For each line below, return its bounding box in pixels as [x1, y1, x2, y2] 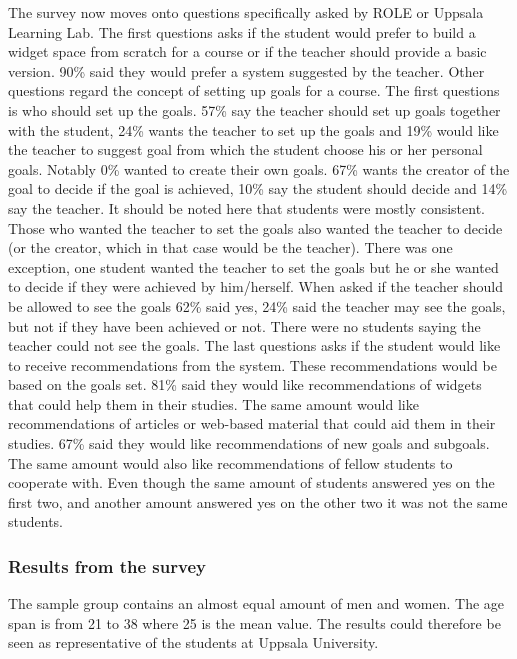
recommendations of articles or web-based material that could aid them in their [8, 413, 496, 434]
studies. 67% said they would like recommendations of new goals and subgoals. [8, 433, 490, 454]
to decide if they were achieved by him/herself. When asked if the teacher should [8, 276, 503, 297]
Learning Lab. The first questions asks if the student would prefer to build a [8, 21, 476, 42]
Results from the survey [8, 553, 206, 578]
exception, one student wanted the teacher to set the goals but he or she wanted [8, 256, 499, 277]
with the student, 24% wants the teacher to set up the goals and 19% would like [8, 119, 499, 140]
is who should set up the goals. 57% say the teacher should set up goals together [8, 99, 501, 120]
